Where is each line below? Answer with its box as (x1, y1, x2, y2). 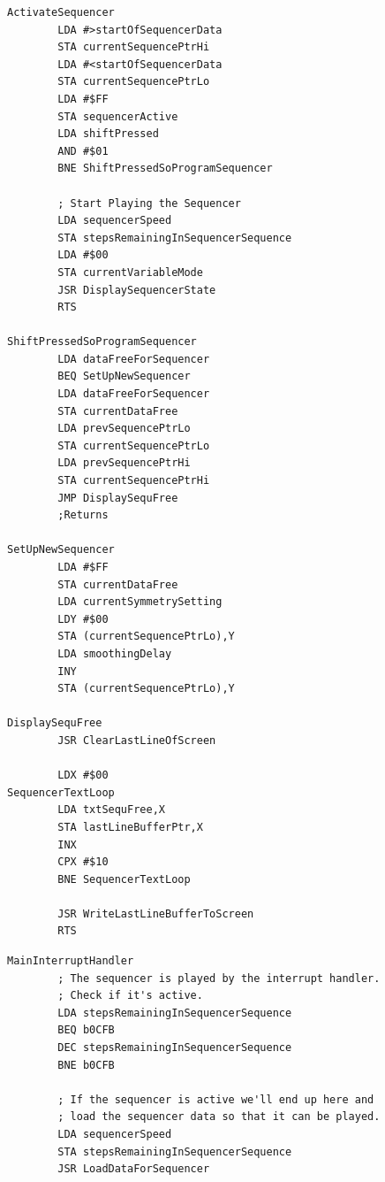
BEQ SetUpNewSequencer (57, 370, 191, 383)
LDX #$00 (57, 769, 109, 782)
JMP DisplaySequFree (57, 491, 178, 504)
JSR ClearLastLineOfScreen (57, 733, 216, 747)
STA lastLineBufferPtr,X (57, 820, 203, 833)
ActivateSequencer (7, 6, 115, 19)
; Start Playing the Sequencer (57, 196, 241, 210)
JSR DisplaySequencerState (57, 283, 216, 296)
